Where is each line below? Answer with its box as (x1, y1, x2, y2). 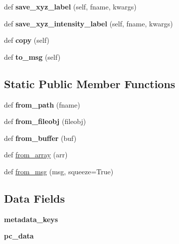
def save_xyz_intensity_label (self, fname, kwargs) (4, 18, 173, 28)
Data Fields (4, 190, 65, 206)
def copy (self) (4, 35, 50, 45)
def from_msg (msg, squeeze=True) (4, 166, 114, 176)
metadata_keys (4, 214, 58, 224)
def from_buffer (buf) (4, 132, 77, 143)
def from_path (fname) (4, 99, 80, 110)
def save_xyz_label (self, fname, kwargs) (4, 1, 137, 11)
